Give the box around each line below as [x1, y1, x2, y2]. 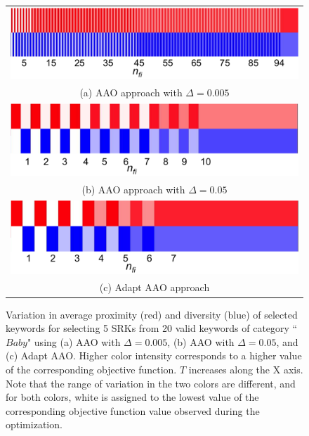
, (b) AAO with [167, 334, 235, 349]
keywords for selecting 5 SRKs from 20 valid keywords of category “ [6, 321, 298, 335]
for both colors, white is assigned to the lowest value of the [6, 390, 259, 404]
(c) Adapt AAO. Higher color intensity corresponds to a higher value [6, 348, 302, 363]
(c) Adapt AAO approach [99, 280, 210, 295]
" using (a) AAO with [27, 334, 121, 349]
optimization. [6, 417, 63, 432]
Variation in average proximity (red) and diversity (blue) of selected [6, 307, 298, 321]
